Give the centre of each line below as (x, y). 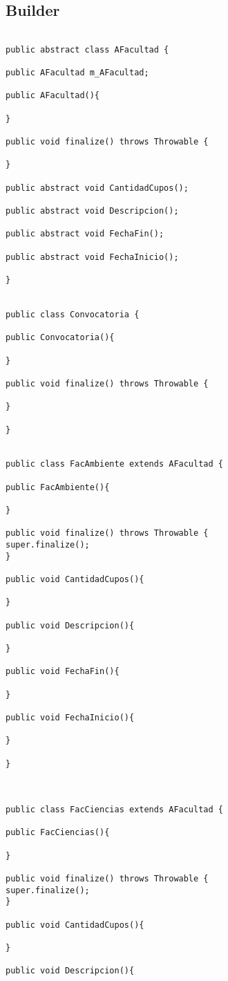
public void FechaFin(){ (63, 672)
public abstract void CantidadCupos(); (97, 188)
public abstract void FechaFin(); (85, 234)
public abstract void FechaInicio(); (92, 257)
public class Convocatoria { (73, 314)
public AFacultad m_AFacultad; (77, 73)
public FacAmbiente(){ (58, 487)
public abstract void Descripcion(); (92, 211)
